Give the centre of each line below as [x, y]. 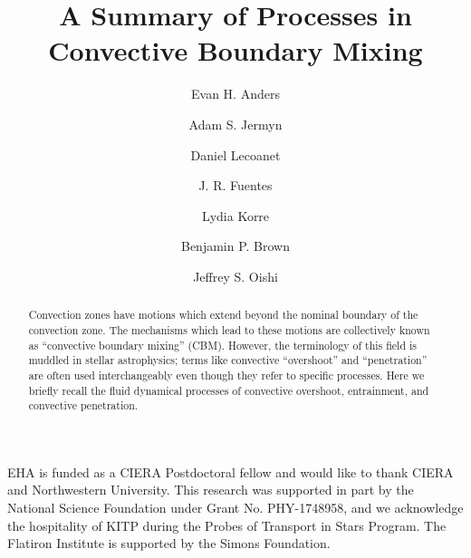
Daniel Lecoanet [235, 154]
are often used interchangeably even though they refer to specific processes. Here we [226, 375]
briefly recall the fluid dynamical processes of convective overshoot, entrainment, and [229, 390]
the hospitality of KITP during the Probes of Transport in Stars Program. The [227, 525]
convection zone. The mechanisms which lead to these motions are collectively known [229, 329]
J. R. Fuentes [235, 185]
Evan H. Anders [235, 94]
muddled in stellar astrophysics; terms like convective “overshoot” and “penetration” [228, 360]
